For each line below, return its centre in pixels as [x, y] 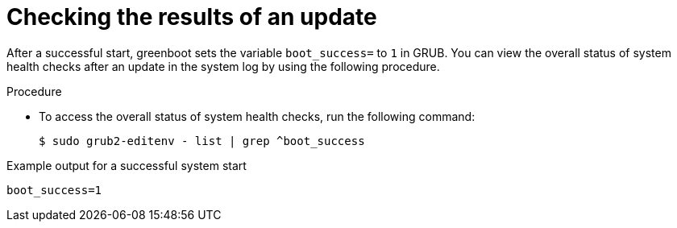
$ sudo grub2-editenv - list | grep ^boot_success [202, 141]
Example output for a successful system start [127, 165]
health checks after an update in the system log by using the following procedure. [223, 66]
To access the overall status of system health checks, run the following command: [257, 116]
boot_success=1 [54, 190]
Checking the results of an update [192, 17]
